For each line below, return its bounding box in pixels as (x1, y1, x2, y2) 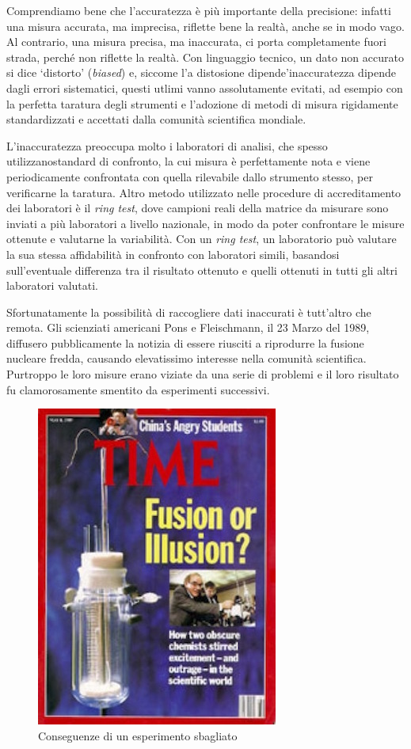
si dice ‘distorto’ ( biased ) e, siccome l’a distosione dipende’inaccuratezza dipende (6, 64, 396, 81)
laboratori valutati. (6, 277, 99, 294)
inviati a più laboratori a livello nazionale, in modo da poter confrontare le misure (6, 215, 405, 231)
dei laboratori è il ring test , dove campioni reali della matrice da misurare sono (6, 200, 389, 216)
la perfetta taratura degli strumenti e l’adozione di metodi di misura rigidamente (6, 95, 398, 112)
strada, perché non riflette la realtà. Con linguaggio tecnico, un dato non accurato (6, 48, 404, 65)
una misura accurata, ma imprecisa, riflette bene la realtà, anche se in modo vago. (6, 17, 405, 34)
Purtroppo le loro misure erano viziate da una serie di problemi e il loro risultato (6, 366, 399, 382)
